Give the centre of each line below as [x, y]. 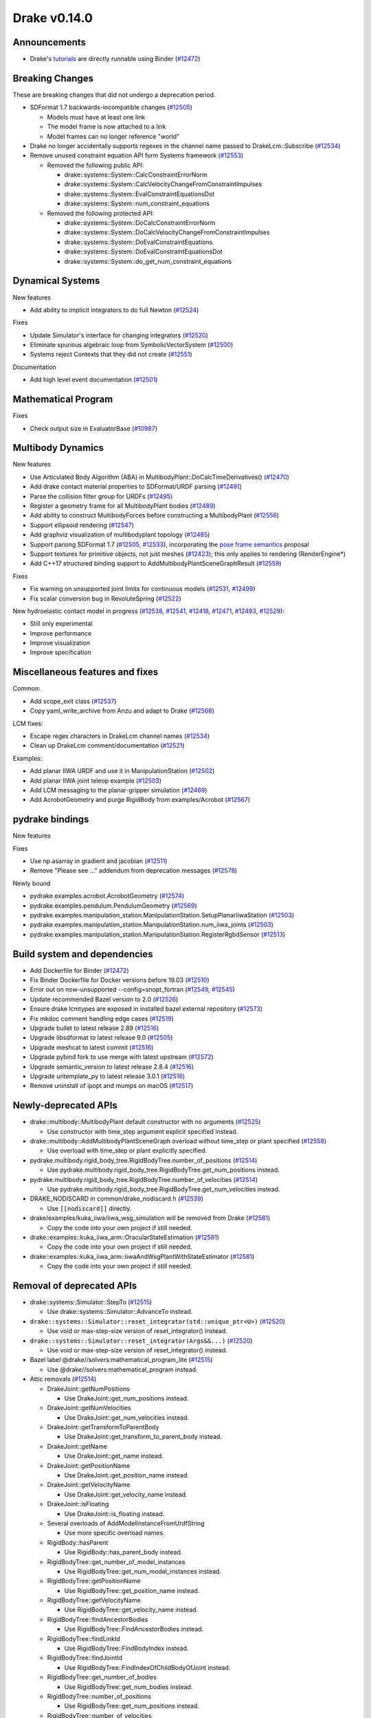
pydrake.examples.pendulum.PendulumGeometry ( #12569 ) [113, 905]
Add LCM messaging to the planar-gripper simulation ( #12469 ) [119, 790]
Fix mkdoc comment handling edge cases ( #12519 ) [102, 1018]
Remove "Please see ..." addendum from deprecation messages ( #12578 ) [134, 871]
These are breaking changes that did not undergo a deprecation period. [114, 94]
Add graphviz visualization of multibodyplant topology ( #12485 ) [120, 535]
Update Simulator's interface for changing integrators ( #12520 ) [119, 335]
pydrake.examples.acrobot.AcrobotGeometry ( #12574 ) [107, 896]
